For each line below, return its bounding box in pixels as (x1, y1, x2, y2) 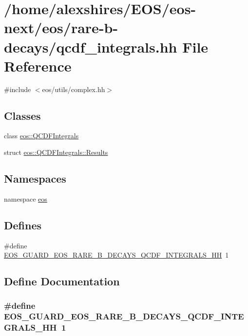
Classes (4, 108, 41, 123)
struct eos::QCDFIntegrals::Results (4, 147, 108, 157)
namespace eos (4, 193, 47, 204)
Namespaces (4, 171, 66, 186)
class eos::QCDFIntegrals (4, 131, 79, 141)
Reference (4, 56, 72, 75)
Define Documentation (4, 274, 120, 289)
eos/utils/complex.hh (42, 84, 105, 94)
